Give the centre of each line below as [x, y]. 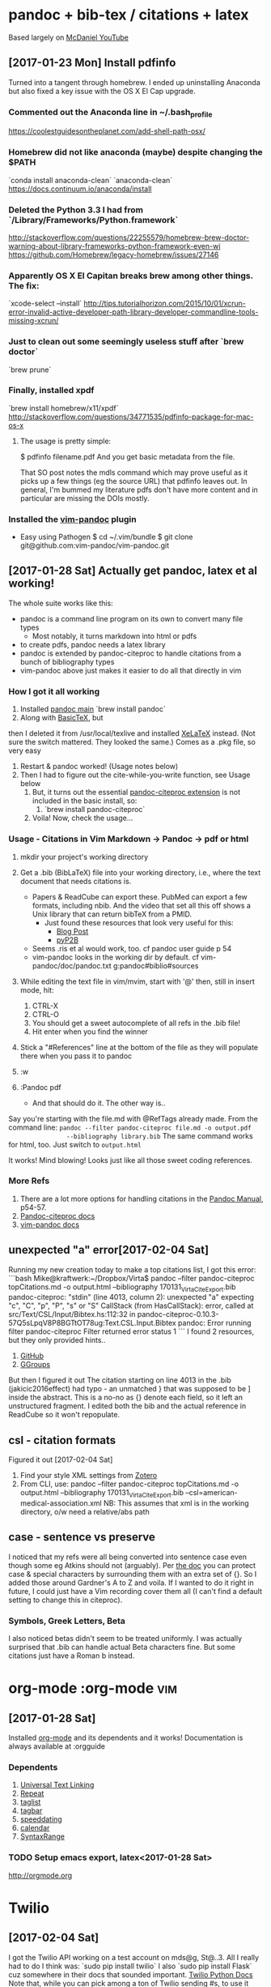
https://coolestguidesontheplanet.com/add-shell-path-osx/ [107, 131]
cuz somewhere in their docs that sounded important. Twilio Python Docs [131, 1974]
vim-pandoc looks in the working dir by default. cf [116, 957]
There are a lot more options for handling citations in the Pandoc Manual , [142, 1199]
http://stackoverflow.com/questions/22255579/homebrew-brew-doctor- [129, 237]
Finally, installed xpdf [51, 391]
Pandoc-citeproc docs [57, 1216]
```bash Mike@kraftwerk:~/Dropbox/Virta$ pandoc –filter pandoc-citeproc [131, 1278]
